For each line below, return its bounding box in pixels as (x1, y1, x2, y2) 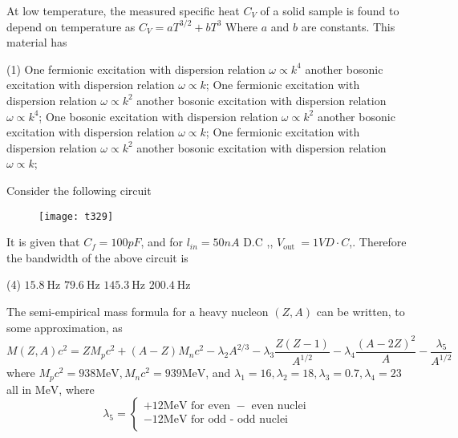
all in (6, 380, 32, 397)
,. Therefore (349, 233, 407, 250)
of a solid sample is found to (260, 2, 399, 18)
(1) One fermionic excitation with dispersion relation (6, 60, 265, 77)
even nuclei (251, 400, 306, 412)
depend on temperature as (6, 18, 136, 34)
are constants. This (301, 18, 395, 34)
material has (6, 34, 67, 51)
